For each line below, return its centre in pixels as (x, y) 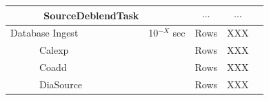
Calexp (54, 50)
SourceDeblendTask (91, 15)
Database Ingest (44, 33)
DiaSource (61, 84)
